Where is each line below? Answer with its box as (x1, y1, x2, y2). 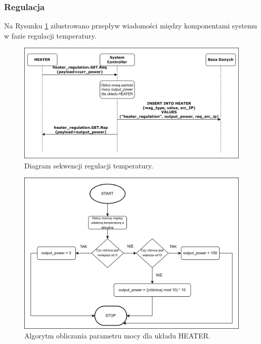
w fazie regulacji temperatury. (4, 30, 97, 41)
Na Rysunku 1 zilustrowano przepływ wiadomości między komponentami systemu (4, 20, 257, 31)
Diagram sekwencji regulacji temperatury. (24, 160, 153, 170)
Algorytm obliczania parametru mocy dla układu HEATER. (24, 330, 210, 341)
